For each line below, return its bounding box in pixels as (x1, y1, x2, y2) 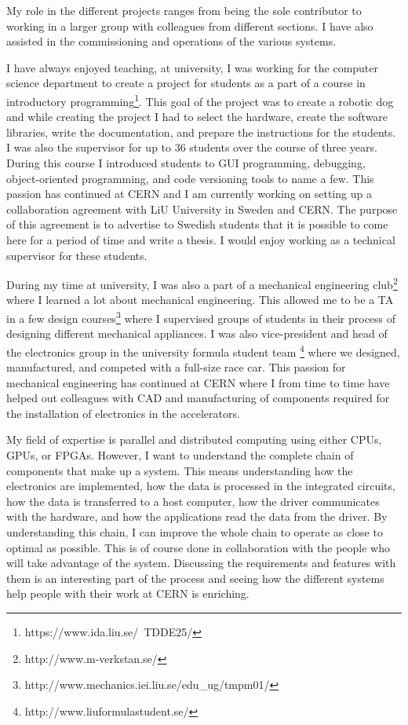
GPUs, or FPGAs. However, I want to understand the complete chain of (6, 447, 354, 463)
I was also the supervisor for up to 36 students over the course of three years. (6, 139, 377, 156)
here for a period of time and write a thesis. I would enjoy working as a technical (6, 231, 395, 247)
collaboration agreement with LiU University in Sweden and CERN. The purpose (6, 200, 398, 217)
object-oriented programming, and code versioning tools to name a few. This (6, 170, 374, 186)
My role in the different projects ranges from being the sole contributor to (6, 2, 362, 18)
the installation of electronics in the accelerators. (6, 405, 240, 421)
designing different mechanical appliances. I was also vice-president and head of (6, 325, 388, 342)
